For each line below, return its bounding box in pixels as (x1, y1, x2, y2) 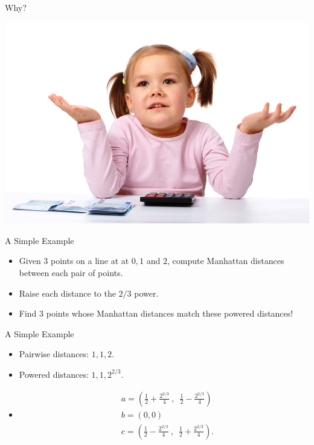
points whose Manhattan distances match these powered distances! (46, 307, 293, 320)
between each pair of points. (19, 266, 123, 279)
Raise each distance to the (19, 286, 116, 299)
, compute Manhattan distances (167, 254, 284, 267)
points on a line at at (51, 254, 129, 267)
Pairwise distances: (19, 348, 89, 360)
